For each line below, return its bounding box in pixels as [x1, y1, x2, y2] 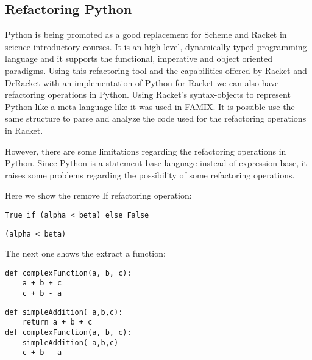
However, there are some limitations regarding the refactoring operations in [5, 144, 286, 157]
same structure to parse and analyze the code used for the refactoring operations [5, 112, 307, 125]
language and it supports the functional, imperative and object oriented [5, 52, 272, 65]
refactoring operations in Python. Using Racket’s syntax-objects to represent [5, 88, 291, 101]
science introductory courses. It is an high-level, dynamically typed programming [5, 40, 307, 53]
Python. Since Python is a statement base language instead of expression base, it [5, 156, 308, 169]
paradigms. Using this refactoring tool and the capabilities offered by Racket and [5, 64, 307, 76]
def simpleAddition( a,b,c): [5, 307, 123, 317]
